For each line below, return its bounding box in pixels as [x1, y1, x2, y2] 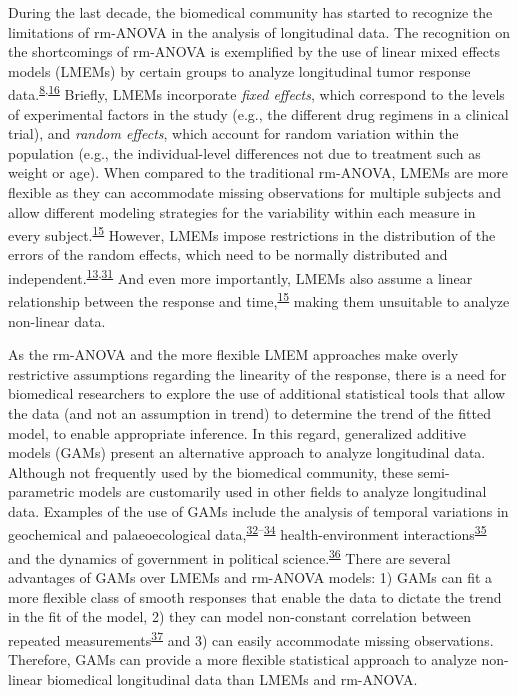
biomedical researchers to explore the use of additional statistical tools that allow [8, 383, 506, 404]
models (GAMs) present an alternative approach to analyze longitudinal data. [8, 442, 486, 463]
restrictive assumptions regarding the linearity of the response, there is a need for [8, 363, 507, 384]
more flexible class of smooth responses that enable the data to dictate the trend [8, 586, 502, 607]
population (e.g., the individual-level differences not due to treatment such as [8, 142, 481, 163]
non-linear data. [8, 310, 106, 331]
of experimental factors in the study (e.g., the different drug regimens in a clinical [8, 103, 509, 124]
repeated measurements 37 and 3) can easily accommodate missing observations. [8, 626, 494, 650]
